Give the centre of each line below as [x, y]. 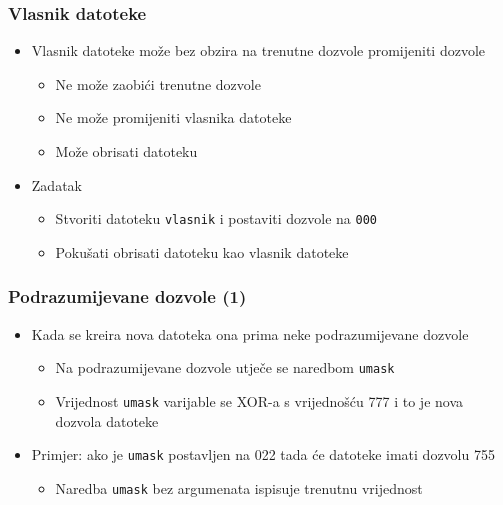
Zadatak [56, 184]
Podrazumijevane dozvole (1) [127, 296]
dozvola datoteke [107, 420]
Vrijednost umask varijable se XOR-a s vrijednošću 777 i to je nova [259, 400]
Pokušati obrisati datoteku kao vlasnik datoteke [202, 251]
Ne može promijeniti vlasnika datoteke [173, 117]
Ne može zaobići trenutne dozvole [158, 83]
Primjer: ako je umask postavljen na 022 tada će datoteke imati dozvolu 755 [263, 454]
